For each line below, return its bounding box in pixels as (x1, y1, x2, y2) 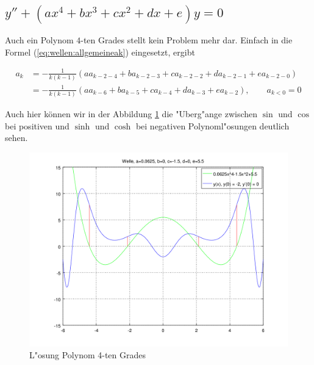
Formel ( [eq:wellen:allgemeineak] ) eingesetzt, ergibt (5, 45, 195, 58)
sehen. (5, 131, 28, 144)
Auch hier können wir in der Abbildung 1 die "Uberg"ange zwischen (5, 107, 258, 120)
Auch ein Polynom (5, 34, 74, 46)
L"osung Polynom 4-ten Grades (29, 349, 146, 361)
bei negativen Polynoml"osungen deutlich (135, 119, 290, 132)
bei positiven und (5, 119, 70, 132)
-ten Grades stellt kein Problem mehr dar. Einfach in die (80, 34, 293, 46)
